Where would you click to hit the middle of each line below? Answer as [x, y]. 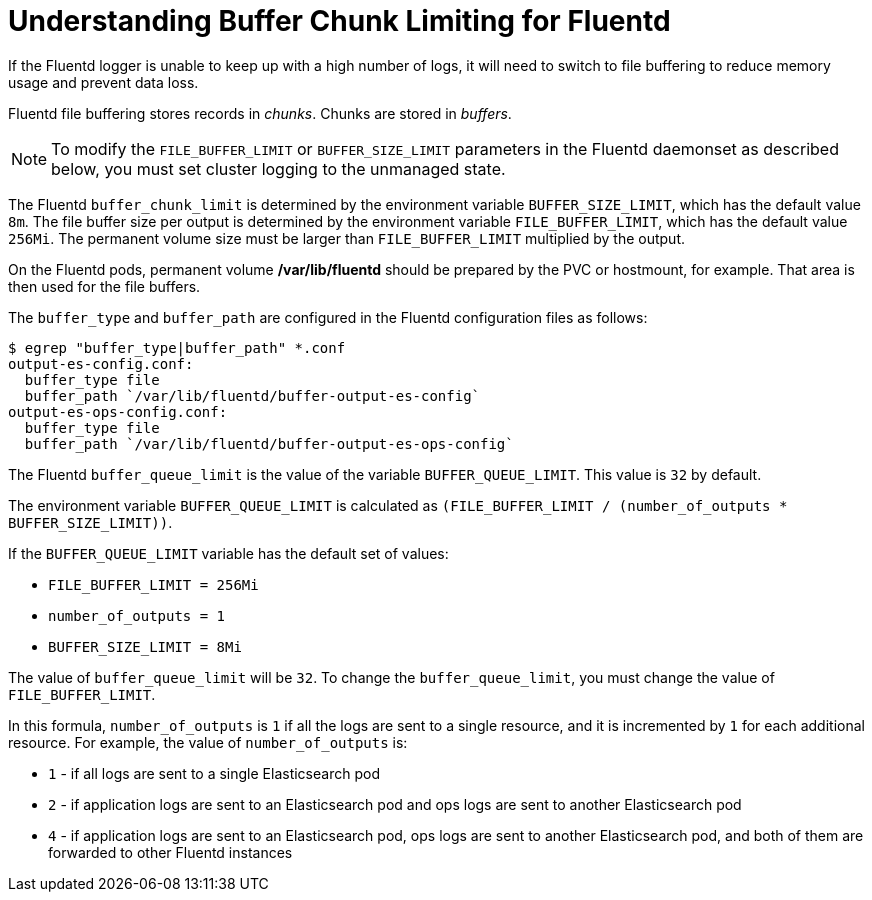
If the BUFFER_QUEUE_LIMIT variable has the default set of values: [228, 553]
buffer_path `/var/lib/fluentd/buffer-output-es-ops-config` [269, 443]
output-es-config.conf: [101, 363]
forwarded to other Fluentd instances [170, 852]
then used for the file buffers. [104, 286]
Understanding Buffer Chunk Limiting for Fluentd [339, 21]
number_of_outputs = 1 [137, 615]
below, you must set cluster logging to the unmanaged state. [278, 168]
